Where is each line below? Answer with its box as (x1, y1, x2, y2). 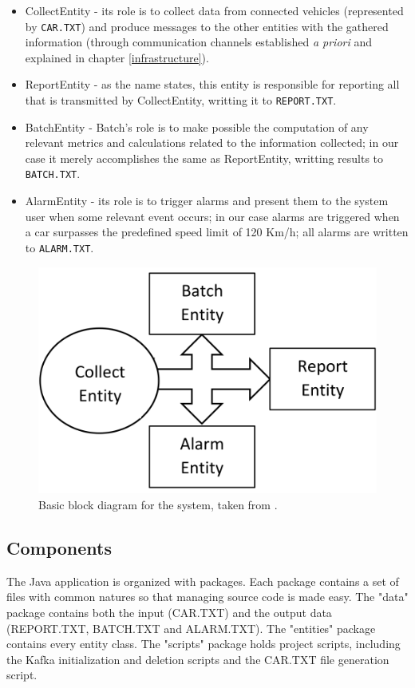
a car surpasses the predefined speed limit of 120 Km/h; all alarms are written (25, 223, 409, 240)
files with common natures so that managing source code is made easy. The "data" (6, 588, 409, 605)
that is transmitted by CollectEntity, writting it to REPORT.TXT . (25, 92, 337, 109)
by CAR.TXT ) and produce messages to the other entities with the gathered (25, 18, 389, 34)
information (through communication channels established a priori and (25, 34, 372, 50)
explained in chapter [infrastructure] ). (25, 49, 209, 65)
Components (6, 535, 112, 559)
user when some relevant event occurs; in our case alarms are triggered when (25, 208, 400, 224)
